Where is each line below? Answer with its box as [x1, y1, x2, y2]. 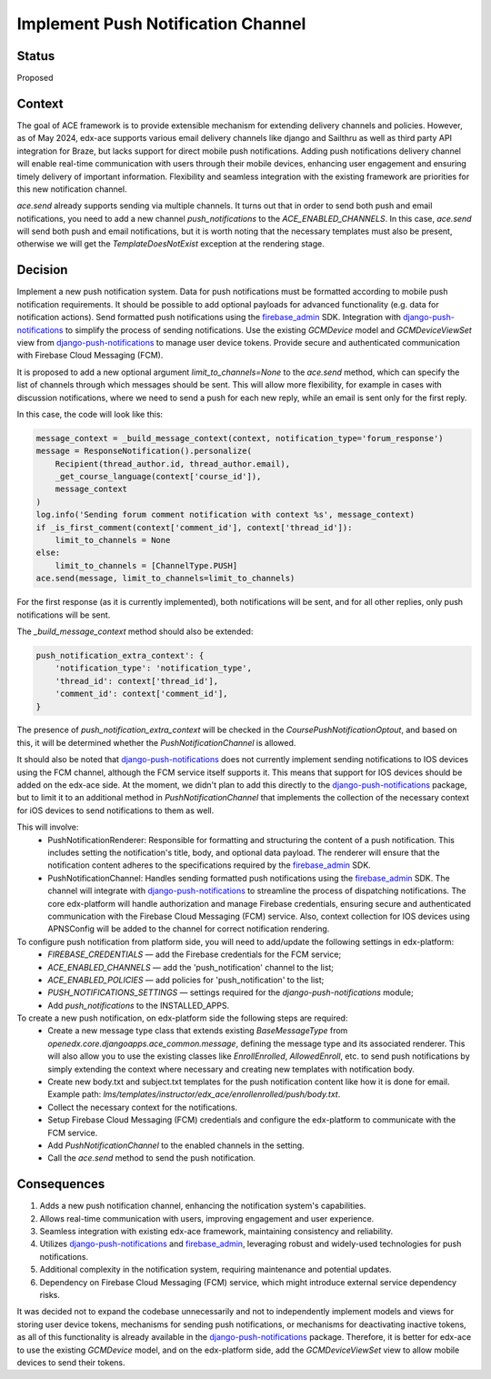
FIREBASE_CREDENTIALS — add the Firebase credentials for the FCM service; [47, 949, 342, 960]
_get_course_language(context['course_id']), [55, 471, 262, 482]
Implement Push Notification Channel [16, 14, 306, 34]
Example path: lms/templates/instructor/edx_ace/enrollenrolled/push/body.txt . [47, 1089, 341, 1100]
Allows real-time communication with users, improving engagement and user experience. [39, 1213, 375, 1223]
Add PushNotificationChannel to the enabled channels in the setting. [47, 1140, 305, 1151]
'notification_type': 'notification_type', [55, 663, 252, 673]
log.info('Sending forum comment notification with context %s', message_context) [35, 509, 416, 520]
